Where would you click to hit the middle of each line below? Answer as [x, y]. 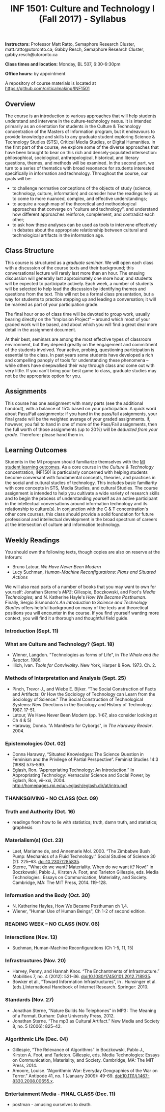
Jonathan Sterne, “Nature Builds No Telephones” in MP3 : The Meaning [84, 1011]
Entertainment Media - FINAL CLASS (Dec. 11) [60, 1094]
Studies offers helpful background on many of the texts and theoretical [77, 608]
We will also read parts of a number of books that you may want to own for [81, 587]
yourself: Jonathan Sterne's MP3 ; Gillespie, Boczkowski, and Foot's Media [80, 592]
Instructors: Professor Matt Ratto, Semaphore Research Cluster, [70, 44]
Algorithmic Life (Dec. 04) [37, 1039]
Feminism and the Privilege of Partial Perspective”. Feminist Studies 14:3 [85, 759]
